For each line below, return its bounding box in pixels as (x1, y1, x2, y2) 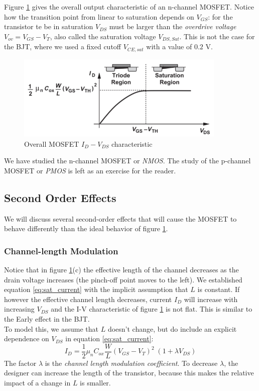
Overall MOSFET (24, 138, 79, 149)
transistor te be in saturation (4, 21, 93, 32)
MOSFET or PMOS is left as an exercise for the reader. (4, 165, 176, 175)
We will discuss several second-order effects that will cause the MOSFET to (4, 213, 237, 224)
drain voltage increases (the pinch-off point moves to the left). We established (4, 274, 242, 284)
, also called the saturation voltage (50, 31, 156, 41)
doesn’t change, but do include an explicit (107, 323, 237, 334)
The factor (4, 357, 37, 368)
